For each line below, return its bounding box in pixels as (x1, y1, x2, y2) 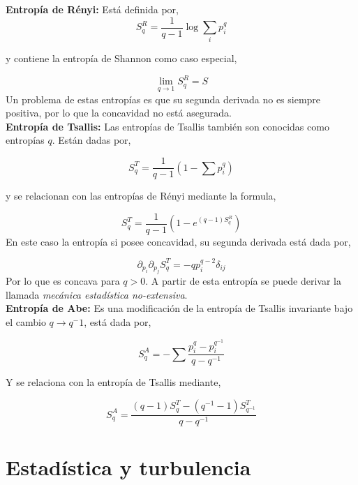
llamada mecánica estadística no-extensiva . (6, 287, 188, 301)
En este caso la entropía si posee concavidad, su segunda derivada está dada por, (6, 234, 351, 248)
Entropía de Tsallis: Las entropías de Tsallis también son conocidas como (6, 119, 329, 133)
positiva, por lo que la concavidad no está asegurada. (6, 105, 232, 120)
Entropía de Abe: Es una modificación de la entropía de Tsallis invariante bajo (6, 301, 353, 315)
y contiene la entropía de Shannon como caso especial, (6, 51, 237, 66)
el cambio (6, 315, 46, 329)
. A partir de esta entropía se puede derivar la (145, 274, 341, 288)
